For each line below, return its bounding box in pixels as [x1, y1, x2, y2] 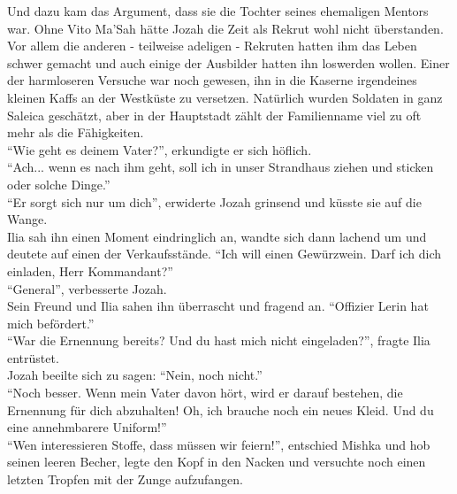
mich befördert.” [7, 313, 95, 332]
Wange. [7, 210, 48, 228]
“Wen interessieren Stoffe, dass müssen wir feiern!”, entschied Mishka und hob [7, 435, 430, 453]
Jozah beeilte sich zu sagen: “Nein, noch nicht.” [7, 366, 263, 384]
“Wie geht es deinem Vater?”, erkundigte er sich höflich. [7, 140, 312, 158]
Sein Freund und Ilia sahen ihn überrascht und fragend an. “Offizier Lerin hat [7, 297, 429, 315]
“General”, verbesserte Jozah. [7, 279, 167, 297]
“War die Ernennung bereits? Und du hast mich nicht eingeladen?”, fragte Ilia [7, 331, 430, 350]
